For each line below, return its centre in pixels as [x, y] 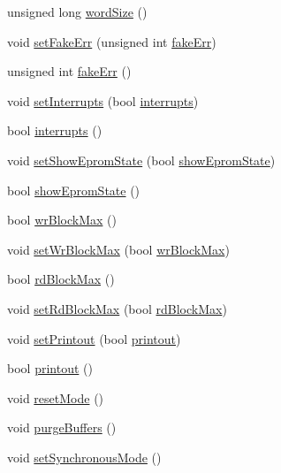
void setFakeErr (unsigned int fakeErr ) [112, 41]
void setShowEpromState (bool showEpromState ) [141, 160]
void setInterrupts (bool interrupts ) [103, 100]
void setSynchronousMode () [84, 457]
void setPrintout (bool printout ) [94, 338]
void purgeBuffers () [62, 427]
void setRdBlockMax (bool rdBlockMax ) [117, 308]
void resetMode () [56, 397]
